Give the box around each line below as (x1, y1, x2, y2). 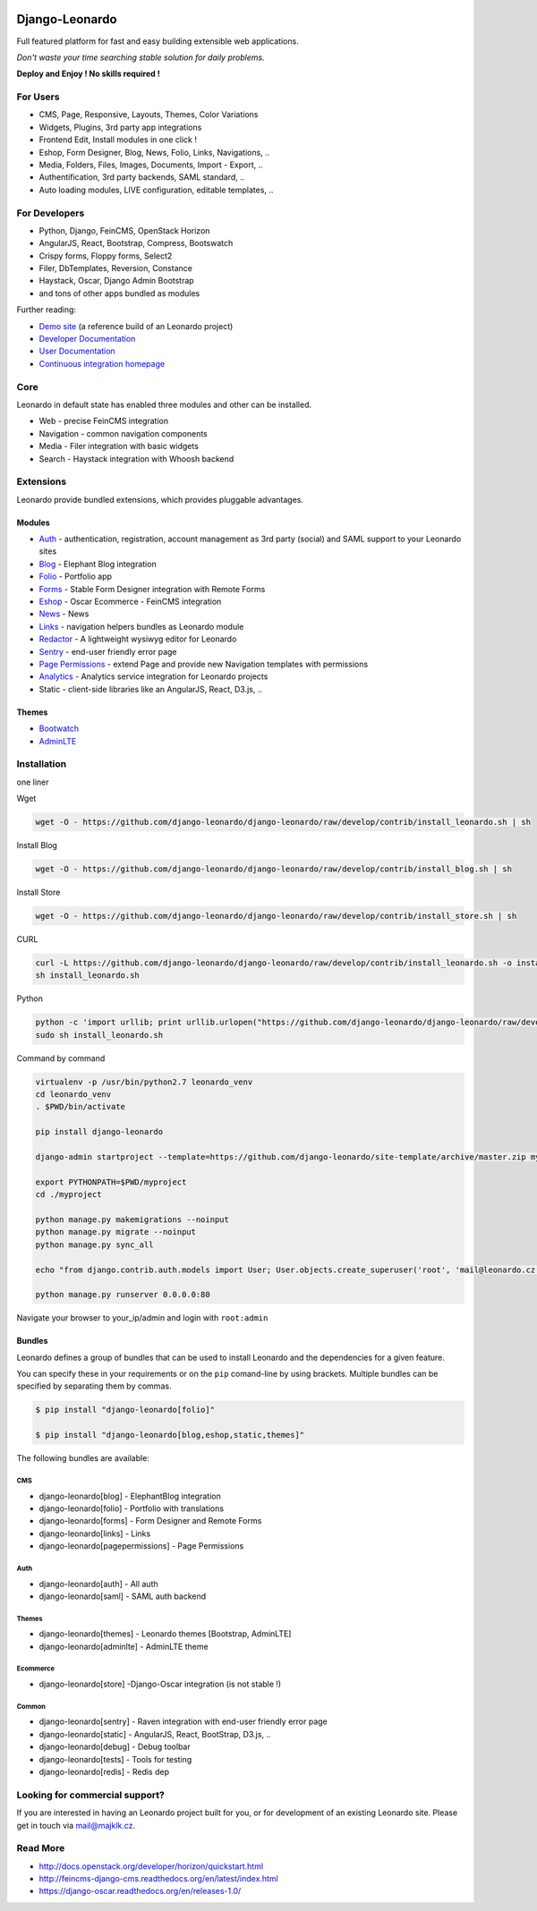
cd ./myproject (35, 1190, 102, 1200)
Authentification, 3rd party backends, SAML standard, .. (38, 172, 245, 183)
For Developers (16, 207, 85, 219)
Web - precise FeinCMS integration (38, 416, 169, 427)
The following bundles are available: (16, 1453, 149, 1464)
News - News (38, 608, 89, 619)
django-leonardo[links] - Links (38, 1528, 151, 1539)
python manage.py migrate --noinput (35, 1227, 197, 1237)
